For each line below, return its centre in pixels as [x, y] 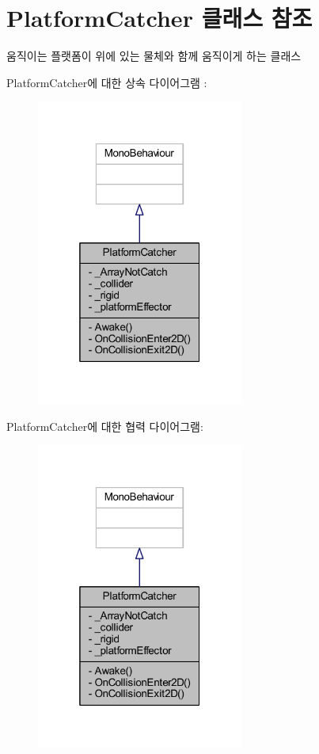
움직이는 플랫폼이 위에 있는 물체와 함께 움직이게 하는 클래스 [154, 56]
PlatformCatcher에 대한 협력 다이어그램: [105, 426]
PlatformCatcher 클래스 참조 [159, 18]
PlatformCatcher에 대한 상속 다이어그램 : [107, 82]
